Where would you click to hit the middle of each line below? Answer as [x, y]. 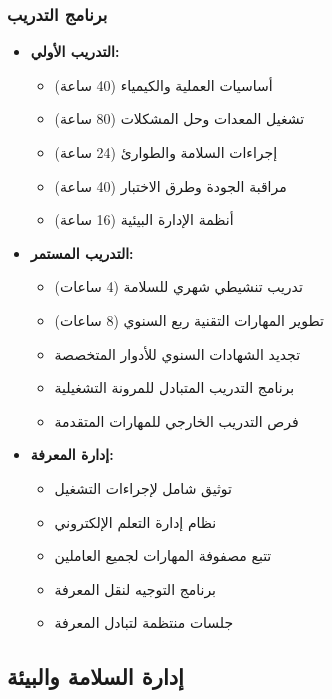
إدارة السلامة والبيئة [95, 676]
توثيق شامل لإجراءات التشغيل [143, 487]
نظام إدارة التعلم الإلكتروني [135, 521]
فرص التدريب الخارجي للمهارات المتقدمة [176, 420]
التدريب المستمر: [82, 252]
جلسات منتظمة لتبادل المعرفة [144, 622]
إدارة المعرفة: [72, 454]
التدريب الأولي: [75, 51]
